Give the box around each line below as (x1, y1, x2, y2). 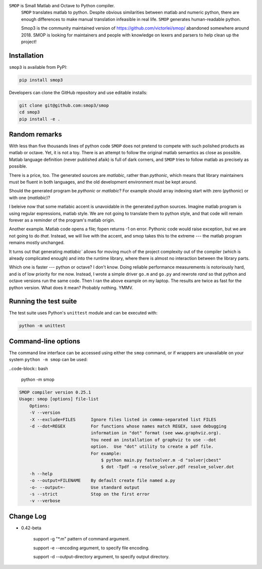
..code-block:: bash (9, 365, 48, 371)
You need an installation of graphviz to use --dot (90, 437, 216, 443)
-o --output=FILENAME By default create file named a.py (29, 478, 176, 483)
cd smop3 (19, 110, 40, 115)
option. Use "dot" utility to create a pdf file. (90, 444, 214, 449)
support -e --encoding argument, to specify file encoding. (33, 545, 150, 551)
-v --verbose (29, 498, 61, 504)
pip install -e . (19, 116, 61, 122)
